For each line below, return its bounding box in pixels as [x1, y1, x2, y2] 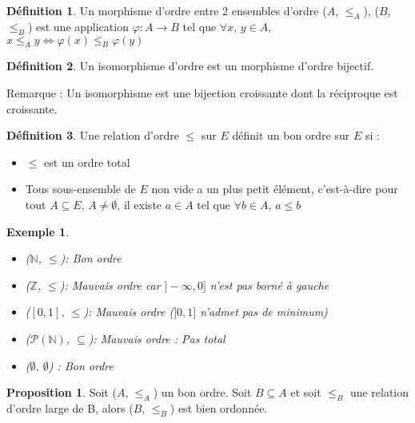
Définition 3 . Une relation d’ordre [6, 127, 179, 144]
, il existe [117, 196, 162, 212]
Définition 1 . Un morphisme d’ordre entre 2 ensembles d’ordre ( [6, 2, 327, 18]
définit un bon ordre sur [232, 127, 350, 144]
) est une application [27, 18, 129, 34]
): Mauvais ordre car [59, 276, 161, 293]
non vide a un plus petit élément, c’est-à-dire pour [151, 180, 398, 197]
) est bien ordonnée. [170, 399, 268, 416]
